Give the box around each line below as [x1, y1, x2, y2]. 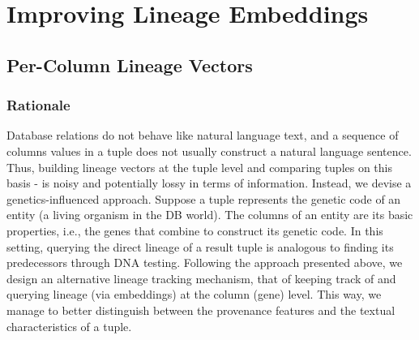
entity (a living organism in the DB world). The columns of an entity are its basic [6, 206, 413, 223]
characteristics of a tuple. [6, 317, 132, 334]
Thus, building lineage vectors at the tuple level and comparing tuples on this [6, 158, 393, 175]
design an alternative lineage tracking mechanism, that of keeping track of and [6, 269, 396, 286]
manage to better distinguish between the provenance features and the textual [6, 301, 395, 318]
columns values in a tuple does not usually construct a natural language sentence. [6, 142, 412, 159]
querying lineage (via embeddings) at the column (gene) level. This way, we [6, 286, 382, 303]
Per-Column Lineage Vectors [6, 52, 253, 77]
